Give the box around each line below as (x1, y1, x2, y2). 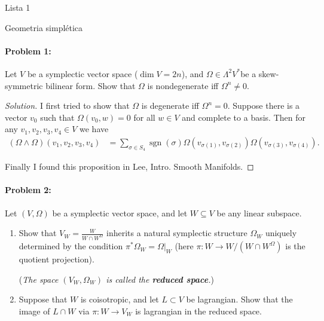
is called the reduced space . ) (106, 273, 214, 285)
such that (40, 111, 75, 123)
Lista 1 (5, 1, 30, 13)
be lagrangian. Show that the (186, 293, 293, 305)
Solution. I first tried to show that (5, 99, 130, 112)
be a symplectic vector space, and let (52, 206, 188, 219)
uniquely (265, 227, 297, 239)
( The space (19, 273, 59, 285)
